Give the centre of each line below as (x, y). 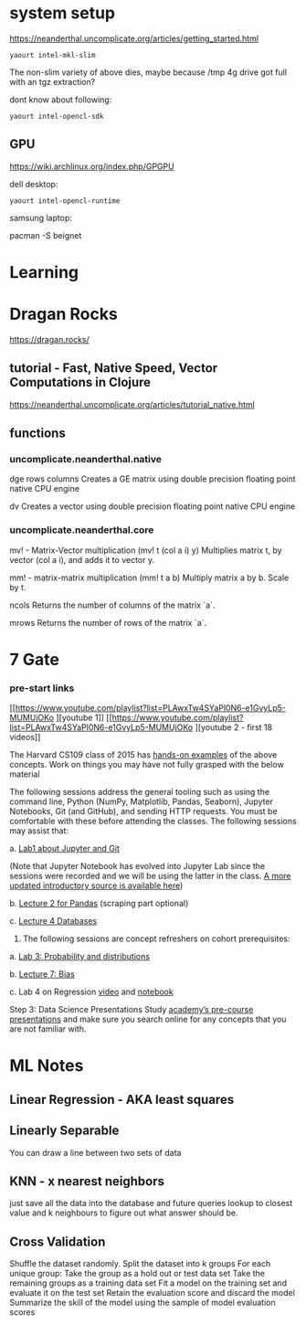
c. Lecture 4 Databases (53, 921)
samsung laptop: (41, 217)
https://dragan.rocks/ (49, 339)
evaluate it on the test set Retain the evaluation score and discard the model (152, 1293)
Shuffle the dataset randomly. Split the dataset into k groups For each (140, 1264)
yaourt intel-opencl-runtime (65, 201)
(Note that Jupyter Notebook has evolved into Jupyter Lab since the (137, 866)
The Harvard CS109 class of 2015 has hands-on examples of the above (143, 755)
